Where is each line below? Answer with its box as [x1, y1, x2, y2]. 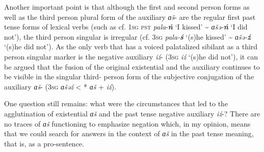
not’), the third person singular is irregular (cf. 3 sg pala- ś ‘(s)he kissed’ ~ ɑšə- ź [4, 31, 251, 42]
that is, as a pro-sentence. [4, 138, 84, 148]
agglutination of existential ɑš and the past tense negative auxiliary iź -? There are [4, 108, 260, 118]
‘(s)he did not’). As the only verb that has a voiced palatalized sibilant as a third [4, 41, 258, 52]
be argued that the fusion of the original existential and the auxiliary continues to [4, 61, 260, 72]
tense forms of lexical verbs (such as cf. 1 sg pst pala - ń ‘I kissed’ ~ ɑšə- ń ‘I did [4, 21, 248, 32]
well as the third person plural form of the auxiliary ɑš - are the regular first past [4, 11, 256, 22]
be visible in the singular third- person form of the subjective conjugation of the [4, 71, 254, 82]
